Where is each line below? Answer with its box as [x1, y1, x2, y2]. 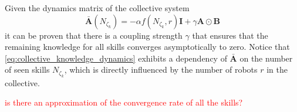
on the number [239, 52, 293, 64]
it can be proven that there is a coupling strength [5, 29, 183, 41]
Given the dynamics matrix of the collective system [5, 2, 190, 13]
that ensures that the [192, 29, 268, 41]
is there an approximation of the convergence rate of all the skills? [5, 96, 243, 108]
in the [266, 63, 288, 76]
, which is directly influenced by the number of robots [64, 63, 258, 76]
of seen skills [5, 63, 50, 76]
